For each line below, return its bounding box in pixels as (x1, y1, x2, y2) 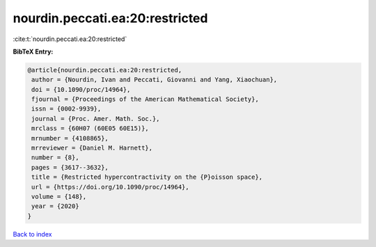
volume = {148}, (31, 193, 87, 200)
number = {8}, (31, 154, 79, 161)
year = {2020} (31, 202, 79, 210)
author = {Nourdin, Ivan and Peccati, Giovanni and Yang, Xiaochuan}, (31, 76, 278, 83)
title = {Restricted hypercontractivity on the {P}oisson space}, (31, 173, 263, 181)
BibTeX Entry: (13, 47, 54, 56)
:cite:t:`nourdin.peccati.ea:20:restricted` (13, 35, 127, 43)
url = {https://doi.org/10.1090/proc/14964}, (31, 183, 189, 191)
